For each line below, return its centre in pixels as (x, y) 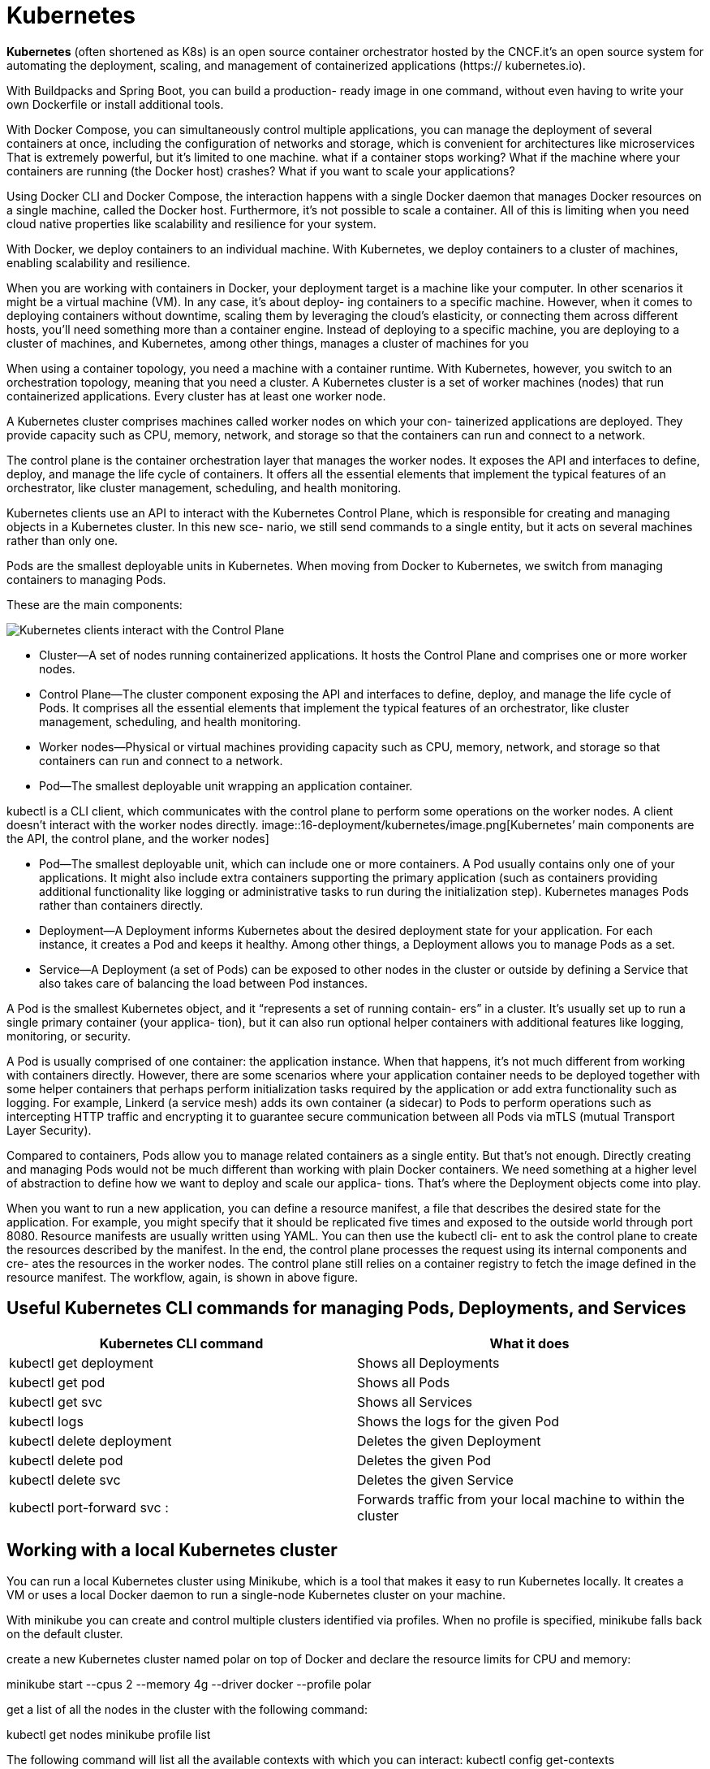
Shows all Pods (404, 1382)
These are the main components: (95, 604)
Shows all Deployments (428, 1362)
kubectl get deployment (82, 1362)
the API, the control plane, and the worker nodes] (138, 838)
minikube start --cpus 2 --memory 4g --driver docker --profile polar (189, 1685)
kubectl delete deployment (90, 1440)
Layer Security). (49, 1130)
